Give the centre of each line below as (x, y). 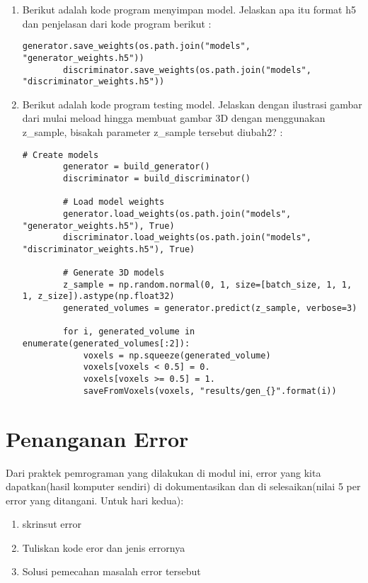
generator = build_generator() (137, 167)
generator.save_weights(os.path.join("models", (136, 46)
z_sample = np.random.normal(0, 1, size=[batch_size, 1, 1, (208, 284)
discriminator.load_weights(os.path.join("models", (187, 238)
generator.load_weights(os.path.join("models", (177, 214)
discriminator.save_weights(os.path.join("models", (187, 70)
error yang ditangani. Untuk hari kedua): (95, 500)
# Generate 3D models (114, 273)
